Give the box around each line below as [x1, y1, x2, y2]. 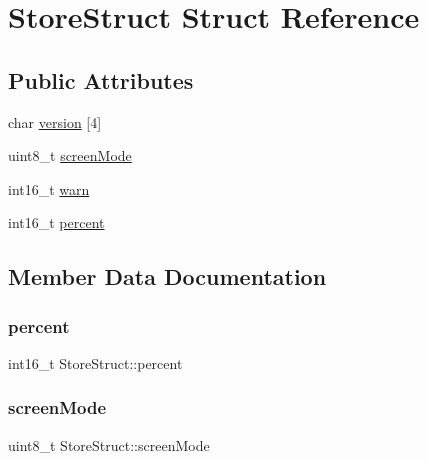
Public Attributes [8, 64, 194, 95]
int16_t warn [8, 178, 90, 199]
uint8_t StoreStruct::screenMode [8, 434, 210, 455]
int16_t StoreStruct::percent [8, 352, 183, 373]
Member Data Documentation [8, 261, 327, 292]
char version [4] [8, 111, 102, 132]
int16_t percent [8, 212, 105, 233]
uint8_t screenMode [8, 145, 132, 166]
